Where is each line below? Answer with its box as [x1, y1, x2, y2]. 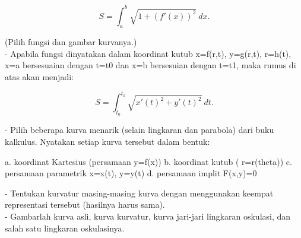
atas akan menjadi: [5, 71, 74, 83]
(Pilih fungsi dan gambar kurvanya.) [5, 36, 137, 48]
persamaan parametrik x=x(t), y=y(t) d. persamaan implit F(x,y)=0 [5, 167, 257, 179]
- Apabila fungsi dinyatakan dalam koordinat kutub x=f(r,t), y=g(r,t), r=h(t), [5, 47, 292, 59]
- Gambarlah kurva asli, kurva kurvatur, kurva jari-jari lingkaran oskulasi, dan [5, 210, 291, 222]
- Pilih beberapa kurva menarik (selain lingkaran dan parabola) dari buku [5, 123, 274, 136]
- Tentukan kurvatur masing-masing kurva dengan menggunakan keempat [5, 186, 274, 199]
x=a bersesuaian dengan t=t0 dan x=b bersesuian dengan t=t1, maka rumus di [5, 59, 296, 71]
